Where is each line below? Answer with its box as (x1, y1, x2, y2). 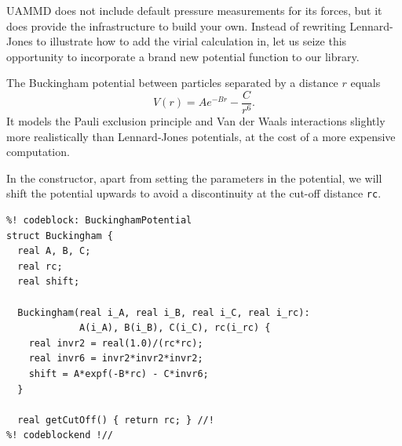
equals (350, 74, 381, 91)
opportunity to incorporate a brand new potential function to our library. (6, 48, 360, 64)
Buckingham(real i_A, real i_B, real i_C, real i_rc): (17, 306, 310, 318)
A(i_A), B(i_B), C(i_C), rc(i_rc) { (79, 322, 271, 334)
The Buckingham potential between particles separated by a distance (6, 74, 338, 91)
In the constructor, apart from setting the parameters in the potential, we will (6, 169, 382, 186)
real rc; (17, 260, 63, 272)
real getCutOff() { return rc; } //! (17, 414, 214, 426)
